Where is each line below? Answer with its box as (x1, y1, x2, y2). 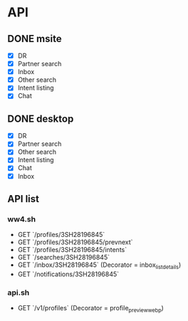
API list (7, 193, 39, 205)
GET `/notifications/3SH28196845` (17, 270, 120, 278)
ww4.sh (7, 214, 36, 224)
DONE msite (7, 33, 62, 45)
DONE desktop (7, 112, 74, 125)
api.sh (7, 288, 30, 298)
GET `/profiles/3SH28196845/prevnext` (17, 238, 133, 246)
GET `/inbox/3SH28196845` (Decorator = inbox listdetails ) (17, 261, 182, 271)
